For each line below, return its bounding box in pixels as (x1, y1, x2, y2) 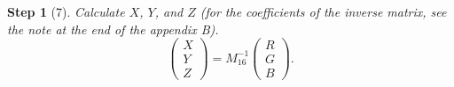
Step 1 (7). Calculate (7, 3, 125, 20)
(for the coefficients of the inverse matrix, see (200, 3, 447, 20)
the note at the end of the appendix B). (7, 19, 219, 38)
